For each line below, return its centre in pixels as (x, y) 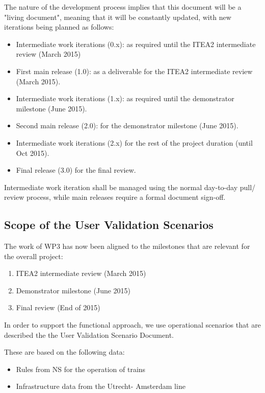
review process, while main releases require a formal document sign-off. (115, 197)
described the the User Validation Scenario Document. (89, 334)
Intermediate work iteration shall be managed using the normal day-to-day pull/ (130, 187)
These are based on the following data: (64, 352)
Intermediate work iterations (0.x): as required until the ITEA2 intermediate (136, 44)
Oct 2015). (33, 153)
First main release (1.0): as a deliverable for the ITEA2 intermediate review (134, 71)
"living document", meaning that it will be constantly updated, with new (118, 17)
